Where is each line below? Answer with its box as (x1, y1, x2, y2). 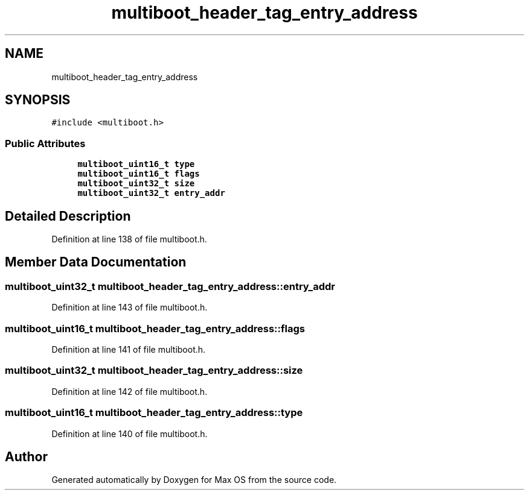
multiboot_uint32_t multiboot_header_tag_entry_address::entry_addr (5, 280, 335, 292)
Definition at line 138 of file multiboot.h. (51, 234, 207, 245)
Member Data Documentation (5, 254, 187, 270)
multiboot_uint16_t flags (77, 169, 200, 179)
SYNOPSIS (5, 92, 71, 108)
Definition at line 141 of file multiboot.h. (51, 344, 206, 355)
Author (5, 449, 48, 464)
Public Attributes (5, 137, 86, 150)
